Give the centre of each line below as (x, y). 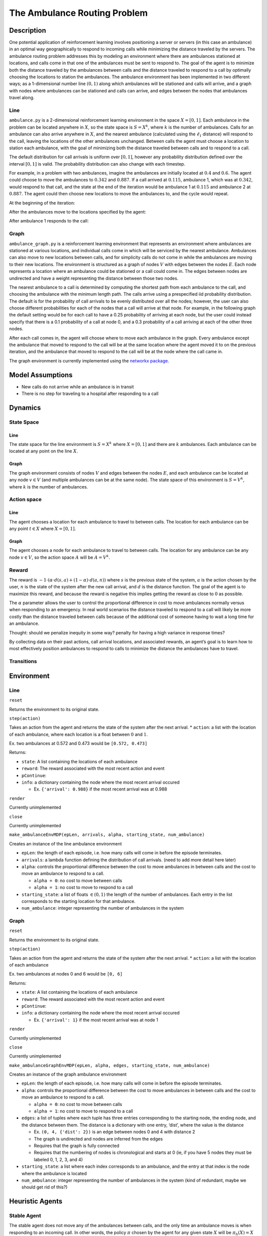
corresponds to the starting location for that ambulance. (79, 901)
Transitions (23, 662)
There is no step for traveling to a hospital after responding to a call (90, 394)
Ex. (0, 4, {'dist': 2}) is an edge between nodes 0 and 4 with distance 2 (114, 1132)
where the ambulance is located (54, 1173)
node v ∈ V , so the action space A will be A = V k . (60, 557)
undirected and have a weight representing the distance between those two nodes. (94, 278)
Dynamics (25, 408)
